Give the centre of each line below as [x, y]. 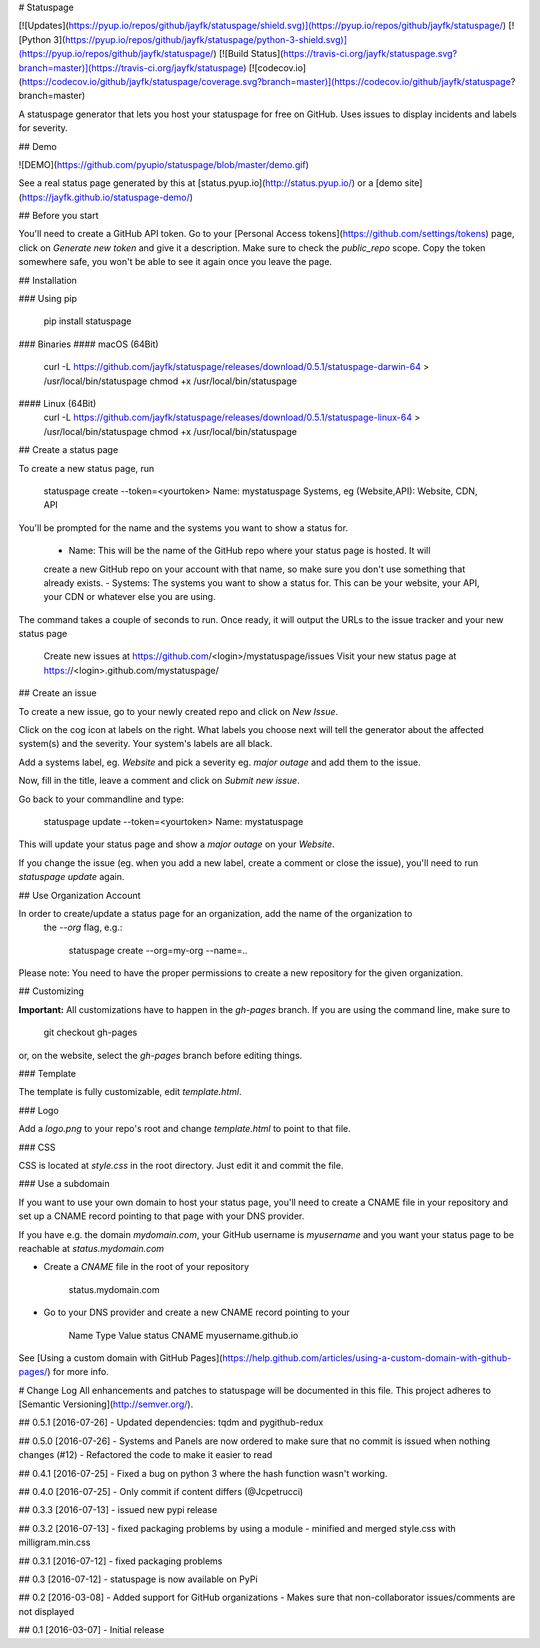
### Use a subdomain [64, 1184]
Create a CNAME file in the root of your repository [146, 1267]
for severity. [43, 128]
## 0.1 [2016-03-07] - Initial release [91, 1630]
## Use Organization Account [79, 895]
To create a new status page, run [86, 468]
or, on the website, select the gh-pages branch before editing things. [160, 1055]
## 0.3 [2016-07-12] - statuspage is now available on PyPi [138, 1579]
